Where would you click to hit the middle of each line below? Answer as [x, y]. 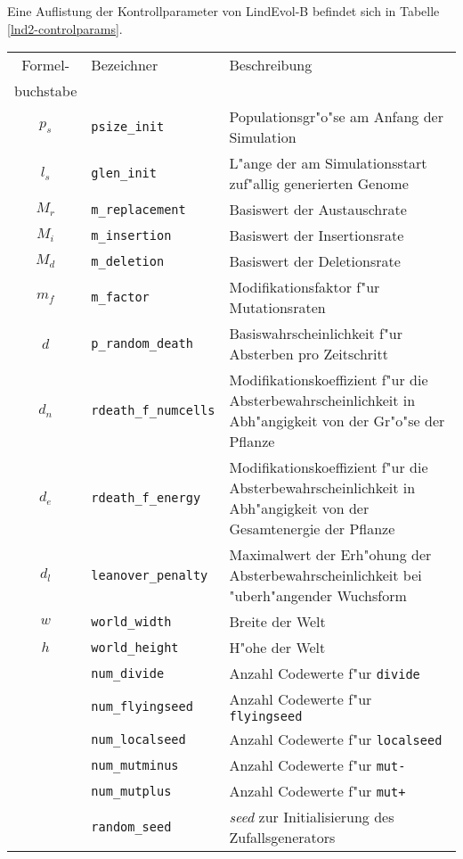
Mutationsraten [277, 308]
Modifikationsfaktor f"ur [305, 287]
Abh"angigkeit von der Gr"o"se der [337, 421]
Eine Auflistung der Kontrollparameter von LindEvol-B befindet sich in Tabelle [223, 11]
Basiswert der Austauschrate [318, 210]
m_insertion [131, 235]
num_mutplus [131, 791]
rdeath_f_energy [146, 498]
